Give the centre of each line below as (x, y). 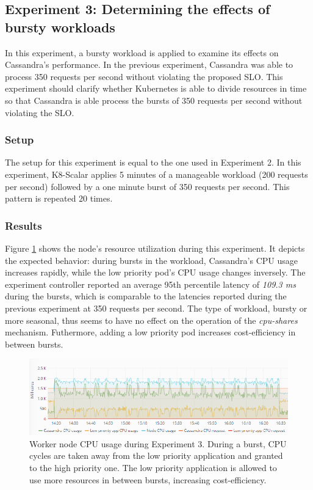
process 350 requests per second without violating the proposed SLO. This (144, 76)
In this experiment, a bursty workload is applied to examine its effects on (142, 52)
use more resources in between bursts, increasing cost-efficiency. (148, 479)
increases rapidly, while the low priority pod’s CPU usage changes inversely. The (155, 272)
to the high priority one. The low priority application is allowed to (153, 468)
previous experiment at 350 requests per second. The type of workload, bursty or (156, 308)
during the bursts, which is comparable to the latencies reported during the (146, 296)
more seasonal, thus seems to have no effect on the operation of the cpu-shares (151, 320)
